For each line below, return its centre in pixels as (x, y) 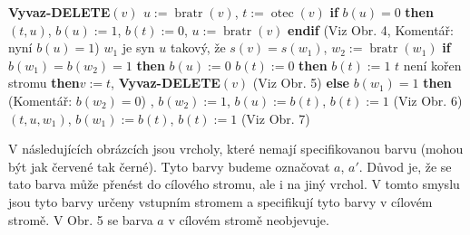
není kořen (432, 65)
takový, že (198, 47)
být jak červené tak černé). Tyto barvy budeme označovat (169, 166)
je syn (138, 47)
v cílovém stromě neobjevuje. (249, 219)
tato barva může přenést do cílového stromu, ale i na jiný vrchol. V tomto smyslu (234, 184)
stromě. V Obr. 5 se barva (81, 219)
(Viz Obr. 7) (275, 118)
